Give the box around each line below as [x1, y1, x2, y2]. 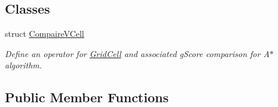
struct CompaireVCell [5, 27, 84, 40]
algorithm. [5, 59, 42, 71]
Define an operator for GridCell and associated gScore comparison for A [5, 47, 270, 59]
